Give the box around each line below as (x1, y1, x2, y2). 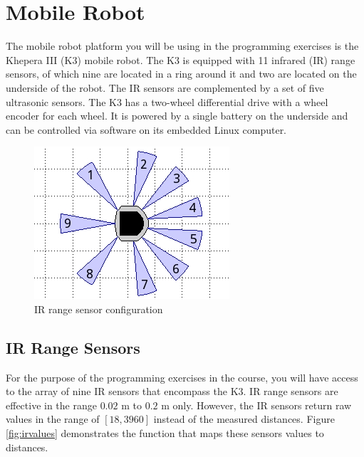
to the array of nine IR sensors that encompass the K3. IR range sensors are (6, 384, 338, 399)
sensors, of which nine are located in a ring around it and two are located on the (6, 66, 357, 81)
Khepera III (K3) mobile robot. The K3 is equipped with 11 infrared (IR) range (6, 52, 355, 67)
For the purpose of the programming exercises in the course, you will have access (6, 369, 358, 384)
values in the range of (6, 411, 100, 426)
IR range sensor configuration (34, 301, 163, 316)
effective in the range (6, 397, 97, 412)
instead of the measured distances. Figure (153, 411, 335, 426)
